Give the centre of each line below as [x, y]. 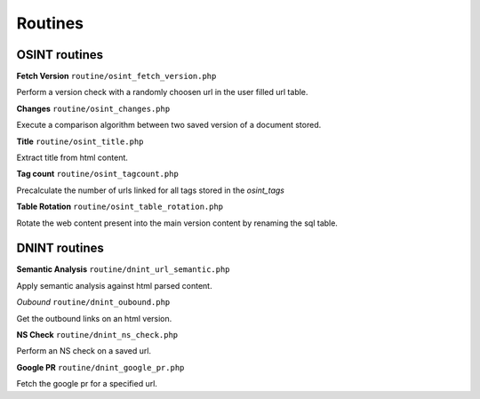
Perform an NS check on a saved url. [84, 351]
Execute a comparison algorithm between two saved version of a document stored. [169, 125]
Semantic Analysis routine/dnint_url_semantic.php [123, 269]
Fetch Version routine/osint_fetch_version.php [116, 76]
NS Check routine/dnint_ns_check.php [97, 335]
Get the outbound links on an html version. [94, 318]
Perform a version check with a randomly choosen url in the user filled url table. [162, 92]
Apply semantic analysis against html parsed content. [114, 285]
